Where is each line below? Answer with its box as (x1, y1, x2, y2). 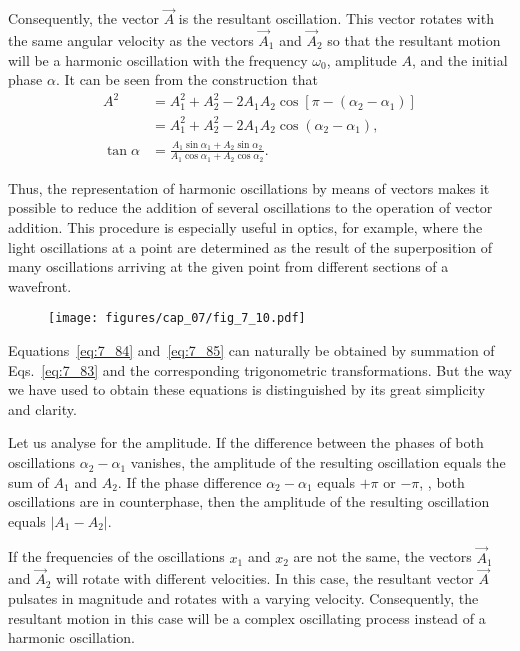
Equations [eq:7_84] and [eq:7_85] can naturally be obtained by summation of (8, 340, 495, 361)
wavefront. (8, 275, 72, 296)
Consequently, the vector (8, 8, 160, 29)
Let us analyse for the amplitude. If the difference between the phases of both (8, 432, 484, 453)
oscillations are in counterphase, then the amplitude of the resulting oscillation (8, 491, 490, 512)
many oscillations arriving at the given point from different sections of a (8, 256, 449, 277)
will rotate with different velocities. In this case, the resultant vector (56, 568, 474, 589)
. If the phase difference (117, 471, 262, 492)
